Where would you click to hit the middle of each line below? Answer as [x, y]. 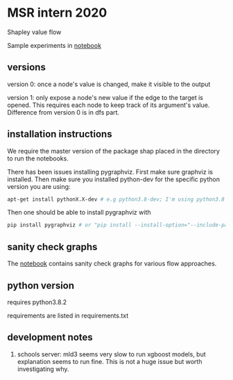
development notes [50, 337]
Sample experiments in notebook [54, 45]
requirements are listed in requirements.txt [68, 315]
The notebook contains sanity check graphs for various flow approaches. [112, 264]
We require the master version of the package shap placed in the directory [114, 151]
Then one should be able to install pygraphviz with [79, 213]
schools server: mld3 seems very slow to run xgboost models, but [111, 354]
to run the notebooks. [38, 158]
